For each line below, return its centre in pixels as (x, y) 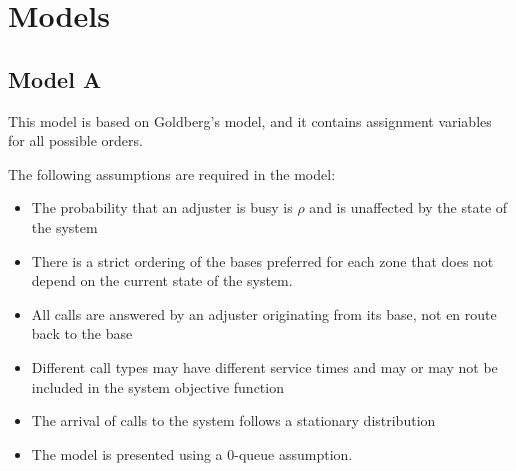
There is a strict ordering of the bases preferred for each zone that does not (262, 260)
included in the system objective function (157, 386)
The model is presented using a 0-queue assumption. (192, 453)
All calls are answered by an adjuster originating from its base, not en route (264, 313)
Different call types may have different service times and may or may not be (264, 366)
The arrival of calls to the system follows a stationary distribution (233, 420)
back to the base (82, 333)
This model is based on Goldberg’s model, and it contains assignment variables (250, 120)
